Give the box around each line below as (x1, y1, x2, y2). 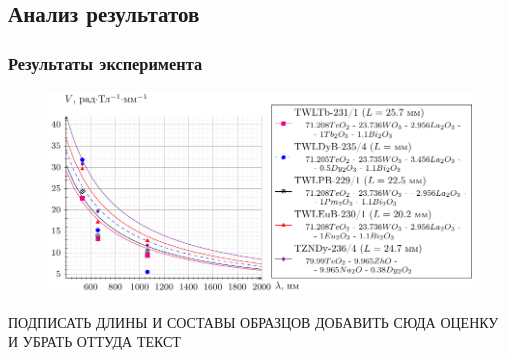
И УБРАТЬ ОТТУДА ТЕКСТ (8, 331, 181, 352)
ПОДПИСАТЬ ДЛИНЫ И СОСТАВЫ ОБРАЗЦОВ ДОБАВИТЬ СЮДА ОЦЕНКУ (8, 311, 499, 332)
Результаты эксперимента (8, 50, 203, 75)
